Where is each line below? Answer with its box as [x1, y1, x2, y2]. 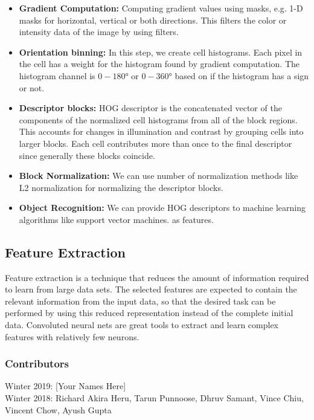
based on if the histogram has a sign [175, 69, 309, 82]
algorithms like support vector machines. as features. [19, 213, 214, 225]
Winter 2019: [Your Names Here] [5, 380, 126, 392]
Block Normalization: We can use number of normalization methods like [19, 169, 298, 182]
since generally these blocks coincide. [19, 149, 155, 161]
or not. [19, 81, 45, 94]
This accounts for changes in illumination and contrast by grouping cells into [19, 125, 304, 138]
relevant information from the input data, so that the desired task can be [5, 294, 276, 307]
